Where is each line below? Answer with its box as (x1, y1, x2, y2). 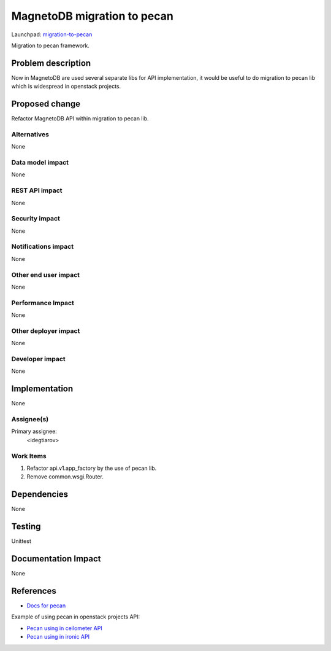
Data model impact (11, 158, 69, 167)
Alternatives (11, 130, 49, 138)
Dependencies (11, 489, 69, 500)
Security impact (11, 214, 61, 223)
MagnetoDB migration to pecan (11, 9, 174, 23)
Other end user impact (11, 270, 80, 279)
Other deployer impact (11, 326, 80, 335)
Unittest (11, 537, 32, 545)
